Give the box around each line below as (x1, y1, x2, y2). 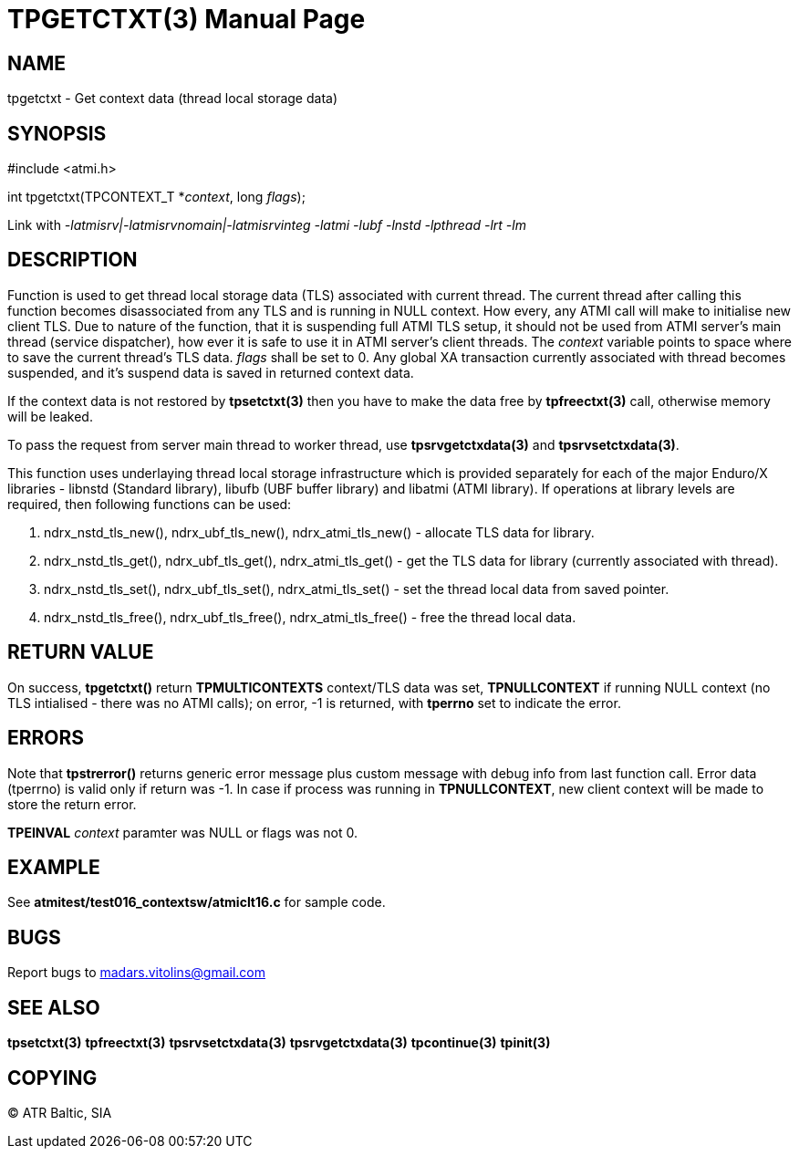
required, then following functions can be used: (7, 495, 292, 512)
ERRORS (7, 726, 85, 750)
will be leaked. (7, 408, 93, 424)
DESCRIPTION (7, 248, 138, 272)
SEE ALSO (7, 995, 100, 1019)
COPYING (7, 1066, 98, 1089)
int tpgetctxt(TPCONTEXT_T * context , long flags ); (7, 189, 306, 205)
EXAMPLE (7, 855, 100, 879)
